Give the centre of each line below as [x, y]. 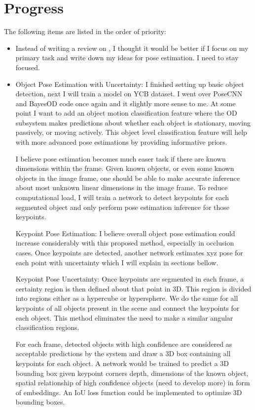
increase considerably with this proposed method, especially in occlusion [125, 243]
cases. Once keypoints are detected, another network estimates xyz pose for [129, 252]
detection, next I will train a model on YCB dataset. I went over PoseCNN [129, 94]
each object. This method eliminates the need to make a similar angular [124, 317]
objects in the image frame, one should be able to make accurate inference [127, 178]
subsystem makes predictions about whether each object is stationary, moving [133, 122]
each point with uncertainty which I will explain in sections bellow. [117, 262]
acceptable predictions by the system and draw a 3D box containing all [123, 353]
